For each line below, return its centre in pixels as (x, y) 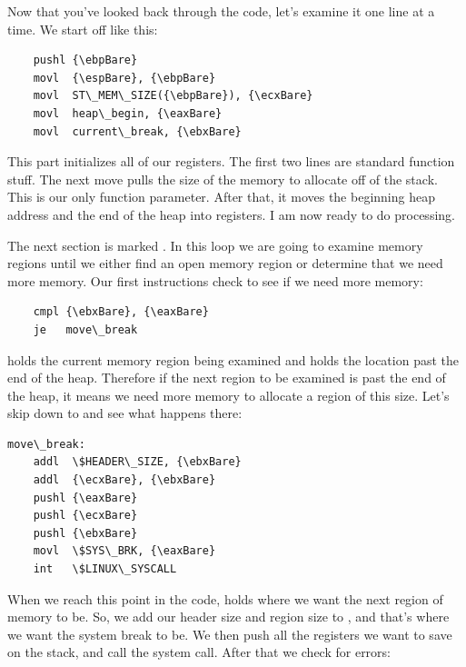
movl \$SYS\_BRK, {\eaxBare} (124, 551)
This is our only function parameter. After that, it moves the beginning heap (221, 197)
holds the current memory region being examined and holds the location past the (233, 359)
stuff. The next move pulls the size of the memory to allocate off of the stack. (223, 179)
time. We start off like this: (83, 29)
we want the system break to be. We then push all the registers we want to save (230, 634)
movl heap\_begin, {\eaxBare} (128, 113)
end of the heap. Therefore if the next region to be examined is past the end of (227, 378)
